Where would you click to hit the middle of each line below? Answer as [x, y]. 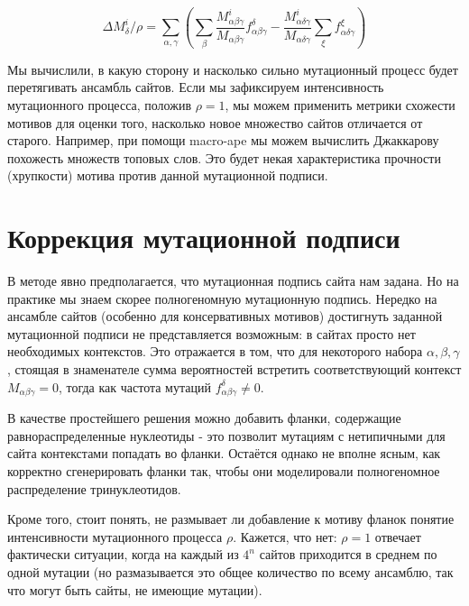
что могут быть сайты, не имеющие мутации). [135, 589]
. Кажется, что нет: [285, 536]
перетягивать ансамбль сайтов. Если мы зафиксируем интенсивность [196, 87]
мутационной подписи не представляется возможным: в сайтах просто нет [212, 333]
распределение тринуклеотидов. [94, 488]
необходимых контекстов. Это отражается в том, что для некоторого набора [215, 351]
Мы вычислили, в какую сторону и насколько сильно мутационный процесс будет [233, 69]
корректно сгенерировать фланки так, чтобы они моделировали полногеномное [224, 471]
